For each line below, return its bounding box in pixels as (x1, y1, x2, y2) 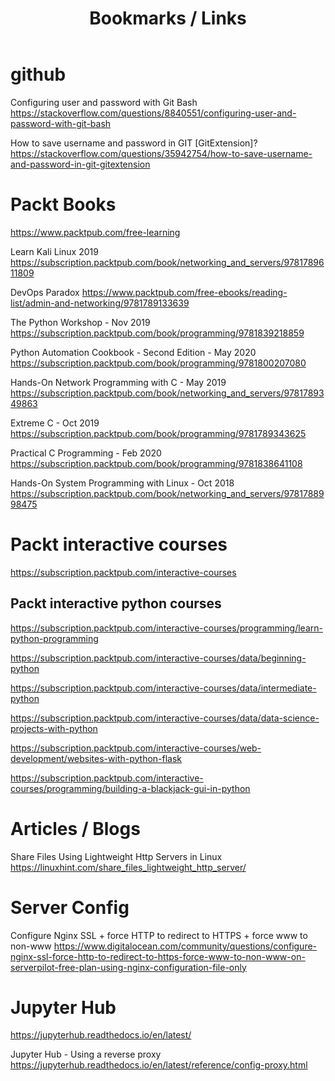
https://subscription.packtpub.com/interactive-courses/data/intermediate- (10, 682, 317, 694)
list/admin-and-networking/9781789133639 (10, 297, 190, 309)
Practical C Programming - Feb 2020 (10, 447, 162, 459)
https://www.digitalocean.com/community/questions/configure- (53, 940, 318, 952)
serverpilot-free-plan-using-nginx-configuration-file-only (10, 961, 247, 973)
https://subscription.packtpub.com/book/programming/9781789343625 (10, 427, 307, 439)
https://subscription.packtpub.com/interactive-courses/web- (10, 742, 262, 754)
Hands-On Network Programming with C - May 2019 (10, 376, 227, 388)
